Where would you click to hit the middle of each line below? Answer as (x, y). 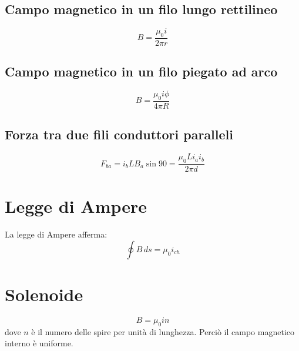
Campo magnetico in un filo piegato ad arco (141, 71)
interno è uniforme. (39, 343)
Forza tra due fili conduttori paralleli (119, 134)
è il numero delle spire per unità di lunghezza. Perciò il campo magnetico (163, 331)
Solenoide (44, 294)
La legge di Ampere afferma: (56, 234)
